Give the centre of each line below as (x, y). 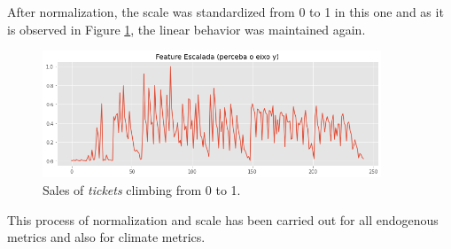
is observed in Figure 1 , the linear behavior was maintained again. (187, 29)
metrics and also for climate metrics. (106, 237)
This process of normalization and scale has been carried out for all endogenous (223, 219)
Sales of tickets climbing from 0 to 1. (142, 190)
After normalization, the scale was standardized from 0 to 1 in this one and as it (225, 12)
